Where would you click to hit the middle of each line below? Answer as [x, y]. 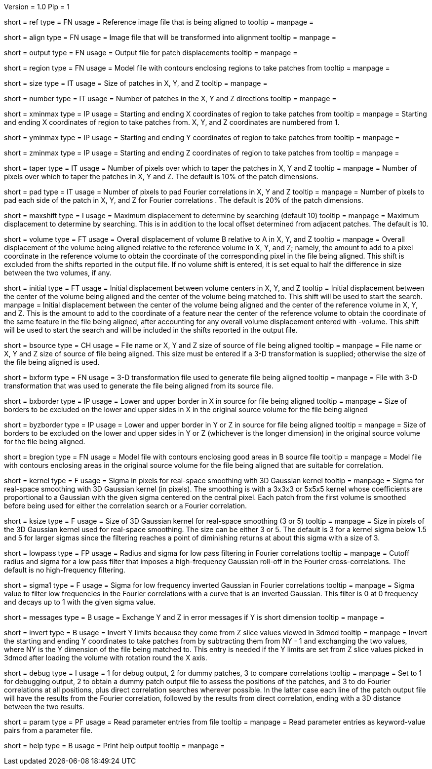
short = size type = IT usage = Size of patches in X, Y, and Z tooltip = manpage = [136, 83]
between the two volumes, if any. [58, 273]
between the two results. [44, 707]
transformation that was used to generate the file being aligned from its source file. [139, 386]
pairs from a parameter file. [48, 730]
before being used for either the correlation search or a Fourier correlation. [126, 506]
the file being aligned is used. [52, 362]
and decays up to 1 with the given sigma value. [80, 602]
